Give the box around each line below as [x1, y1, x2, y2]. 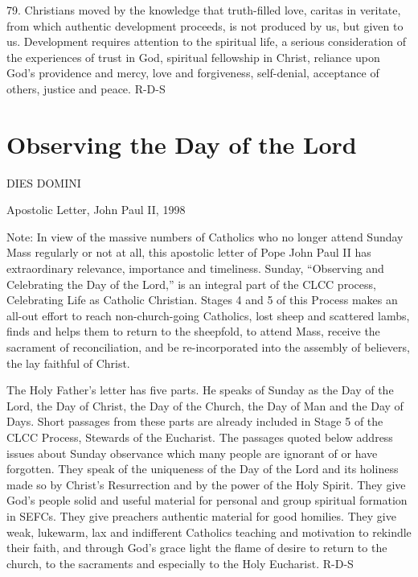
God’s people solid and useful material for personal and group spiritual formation [6, 492, 408, 509]
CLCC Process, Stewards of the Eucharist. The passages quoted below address [6, 429, 393, 445]
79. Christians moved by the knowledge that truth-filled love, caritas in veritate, [6, 2, 401, 18]
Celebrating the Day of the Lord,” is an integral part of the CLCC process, [6, 275, 376, 292]
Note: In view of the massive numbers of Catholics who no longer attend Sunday [6, 228, 404, 245]
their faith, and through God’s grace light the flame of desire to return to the [6, 539, 387, 556]
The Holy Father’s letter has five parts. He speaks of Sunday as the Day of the [6, 381, 394, 398]
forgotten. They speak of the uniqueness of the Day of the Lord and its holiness [6, 460, 399, 477]
